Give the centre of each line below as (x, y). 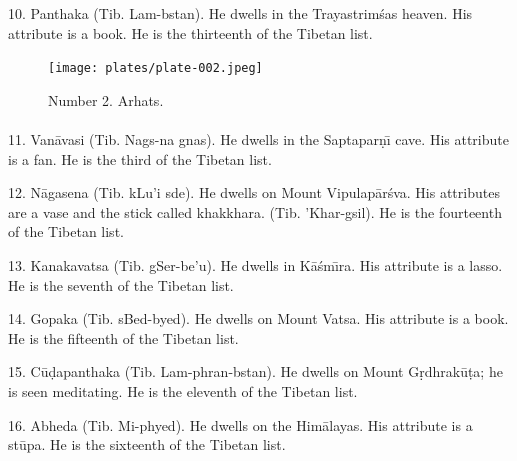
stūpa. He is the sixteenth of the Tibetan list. (147, 444)
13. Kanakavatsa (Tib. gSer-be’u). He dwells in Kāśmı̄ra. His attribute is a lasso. (255, 265)
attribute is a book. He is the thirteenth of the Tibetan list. (190, 32)
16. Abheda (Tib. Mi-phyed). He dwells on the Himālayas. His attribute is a (240, 424)
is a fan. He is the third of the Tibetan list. (140, 158)
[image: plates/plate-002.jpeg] (155, 68)
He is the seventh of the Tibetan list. (121, 284)
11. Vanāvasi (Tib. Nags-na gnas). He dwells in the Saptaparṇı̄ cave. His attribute (258, 139)
